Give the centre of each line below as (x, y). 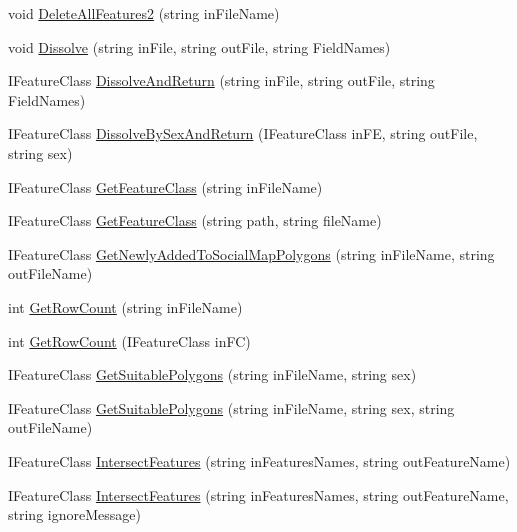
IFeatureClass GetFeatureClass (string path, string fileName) (195, 220)
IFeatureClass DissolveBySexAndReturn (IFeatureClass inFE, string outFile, (243, 133)
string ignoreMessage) (74, 514)
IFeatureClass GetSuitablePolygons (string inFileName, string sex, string (231, 407)
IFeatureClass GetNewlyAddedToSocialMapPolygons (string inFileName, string (251, 253)
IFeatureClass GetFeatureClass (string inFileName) (165, 186)
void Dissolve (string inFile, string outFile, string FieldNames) (199, 46)
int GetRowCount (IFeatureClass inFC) (129, 340)
